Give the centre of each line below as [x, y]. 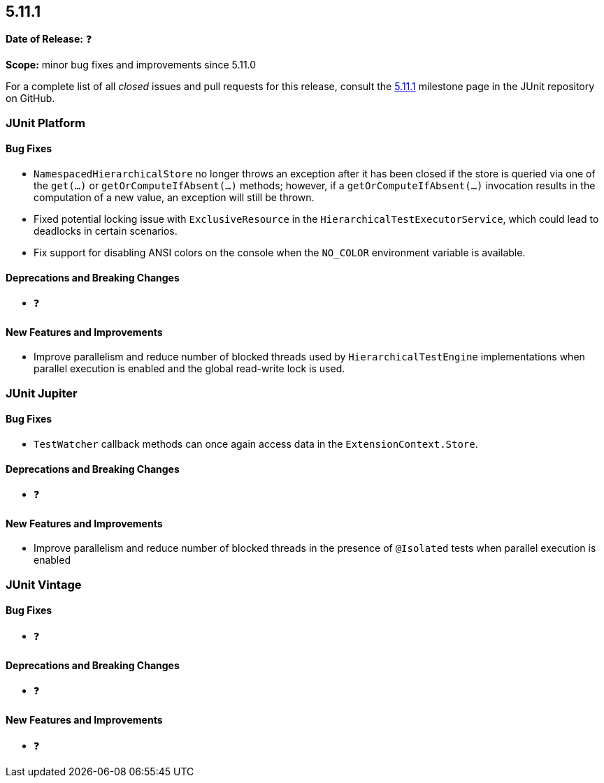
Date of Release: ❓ [49, 39]
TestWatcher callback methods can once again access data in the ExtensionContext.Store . [256, 444]
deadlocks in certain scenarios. [106, 231]
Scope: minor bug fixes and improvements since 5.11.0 [131, 65]
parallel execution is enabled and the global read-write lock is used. [189, 369]
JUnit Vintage [44, 584]
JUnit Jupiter [42, 393]
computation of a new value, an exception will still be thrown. [174, 198]
